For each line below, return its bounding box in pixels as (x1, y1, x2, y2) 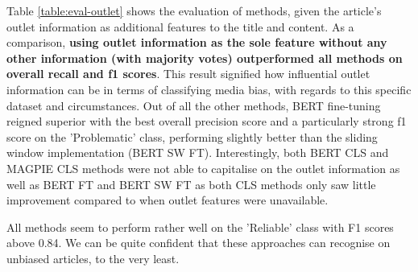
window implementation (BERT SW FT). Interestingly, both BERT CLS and (6, 144, 389, 161)
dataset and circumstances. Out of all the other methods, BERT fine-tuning (6, 97, 381, 113)
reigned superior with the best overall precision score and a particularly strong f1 (6, 113, 407, 130)
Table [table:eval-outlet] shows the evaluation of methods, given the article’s (6, 2, 382, 19)
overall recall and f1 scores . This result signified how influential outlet (6, 65, 370, 82)
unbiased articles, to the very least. (6, 249, 180, 266)
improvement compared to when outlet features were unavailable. (6, 192, 329, 208)
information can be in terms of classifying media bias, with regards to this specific (6, 80, 412, 97)
